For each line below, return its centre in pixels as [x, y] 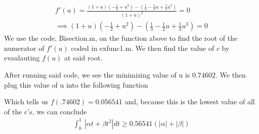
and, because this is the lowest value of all [190, 102]
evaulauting [22, 58]
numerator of [24, 48]
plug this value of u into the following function [76, 84]
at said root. [83, 58]
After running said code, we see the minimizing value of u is [97, 75]
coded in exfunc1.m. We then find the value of [143, 48]
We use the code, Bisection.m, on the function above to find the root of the [121, 38]
